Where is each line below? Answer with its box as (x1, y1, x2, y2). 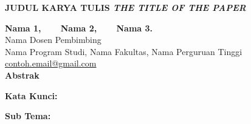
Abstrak (5, 68, 40, 81)
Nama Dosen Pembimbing (5, 33, 101, 46)
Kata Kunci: (5, 89, 58, 102)
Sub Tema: (5, 109, 51, 122)
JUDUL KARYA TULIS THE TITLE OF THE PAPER (5, 1, 246, 13)
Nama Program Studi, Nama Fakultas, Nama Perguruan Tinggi (5, 45, 242, 57)
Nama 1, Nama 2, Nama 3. (5, 21, 153, 34)
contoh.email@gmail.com (5, 57, 97, 70)
